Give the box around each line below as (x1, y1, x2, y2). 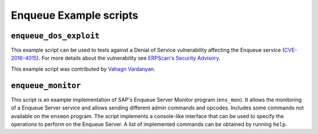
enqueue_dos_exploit (11, 31, 100, 40)
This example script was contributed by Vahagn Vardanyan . (11, 65, 155, 73)
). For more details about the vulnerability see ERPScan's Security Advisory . (37, 54, 221, 61)
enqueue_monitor (11, 81, 81, 90)
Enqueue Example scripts (11, 9, 138, 22)
